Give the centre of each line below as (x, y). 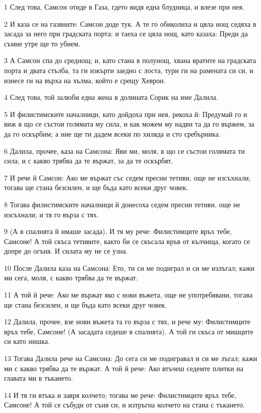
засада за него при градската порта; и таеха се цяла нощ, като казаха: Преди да (126, 34)
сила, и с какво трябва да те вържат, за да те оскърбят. (89, 161)
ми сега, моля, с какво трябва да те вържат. (71, 278)
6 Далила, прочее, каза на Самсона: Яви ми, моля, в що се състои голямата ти (124, 151)
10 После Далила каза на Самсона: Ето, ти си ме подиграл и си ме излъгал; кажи (129, 268)
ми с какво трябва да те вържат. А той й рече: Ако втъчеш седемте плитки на (124, 368)
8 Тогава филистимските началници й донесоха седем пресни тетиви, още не (122, 204)
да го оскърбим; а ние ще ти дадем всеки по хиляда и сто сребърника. (112, 133)
